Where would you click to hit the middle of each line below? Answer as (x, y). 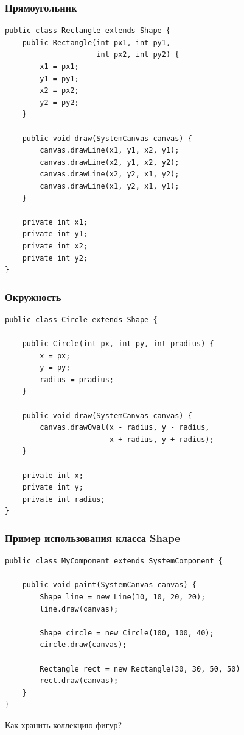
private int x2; (55, 246)
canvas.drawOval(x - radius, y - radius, (125, 428)
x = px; (55, 356)
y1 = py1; (59, 78)
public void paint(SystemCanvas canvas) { (109, 585)
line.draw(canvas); (79, 609)
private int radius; (64, 499)
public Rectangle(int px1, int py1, (96, 42)
